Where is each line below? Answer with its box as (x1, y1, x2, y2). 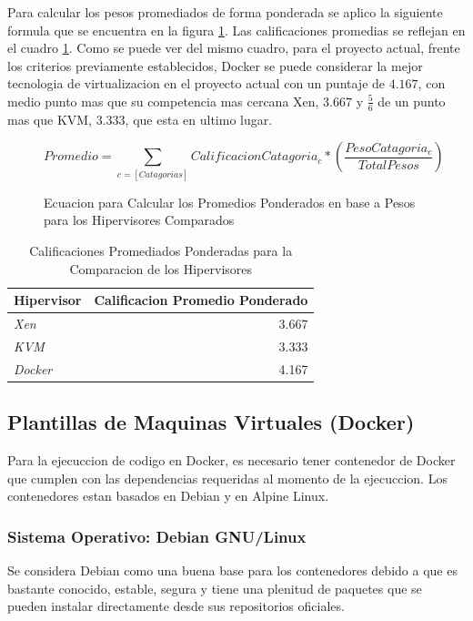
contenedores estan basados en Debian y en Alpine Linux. (7, 486, 329, 505)
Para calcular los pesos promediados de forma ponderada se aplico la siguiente (7, 3, 443, 21)
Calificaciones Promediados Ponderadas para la (29, 240, 293, 260)
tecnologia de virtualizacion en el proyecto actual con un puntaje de (7, 74, 386, 93)
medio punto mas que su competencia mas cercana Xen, (7, 91, 319, 110)
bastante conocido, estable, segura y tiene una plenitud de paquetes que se (7, 578, 422, 597)
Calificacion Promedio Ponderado (94, 290, 308, 310)
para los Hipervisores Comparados (44, 210, 235, 229)
